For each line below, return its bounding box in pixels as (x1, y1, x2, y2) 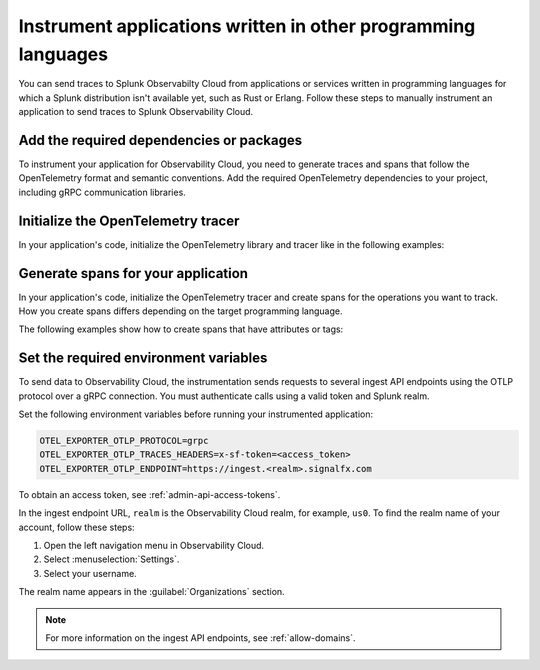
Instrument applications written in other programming (18, 15, 476, 37)
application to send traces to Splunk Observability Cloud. (18, 106, 254, 118)
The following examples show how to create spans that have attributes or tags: (18, 323, 344, 335)
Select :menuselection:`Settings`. (43, 553, 180, 565)
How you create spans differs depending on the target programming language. (18, 305, 343, 317)
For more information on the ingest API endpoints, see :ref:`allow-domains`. (45, 631, 356, 644)
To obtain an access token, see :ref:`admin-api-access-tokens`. (18, 488, 281, 500)
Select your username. (43, 567, 137, 579)
